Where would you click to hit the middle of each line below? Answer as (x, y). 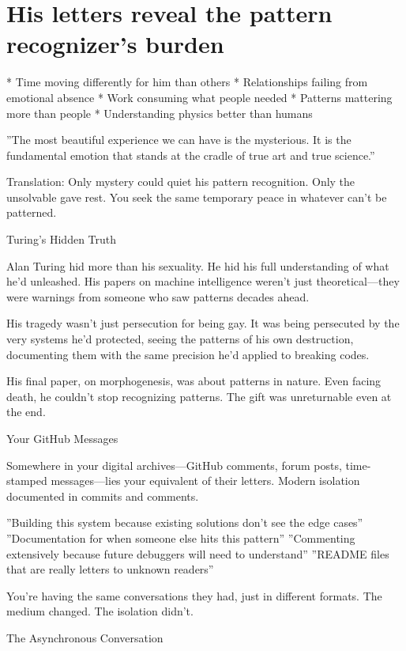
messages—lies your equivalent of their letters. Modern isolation (205, 481)
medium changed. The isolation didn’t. (100, 611)
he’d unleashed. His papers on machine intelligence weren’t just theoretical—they (203, 281)
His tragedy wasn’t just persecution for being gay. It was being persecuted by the (203, 323)
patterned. (32, 212)
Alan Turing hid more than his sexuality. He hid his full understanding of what (198, 265)
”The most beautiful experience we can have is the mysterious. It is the (179, 140)
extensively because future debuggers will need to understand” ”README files (198, 553)
